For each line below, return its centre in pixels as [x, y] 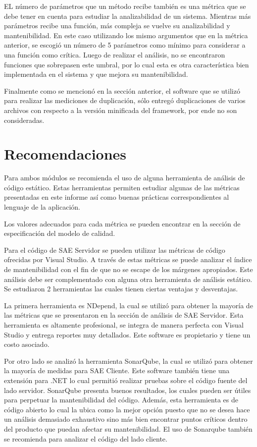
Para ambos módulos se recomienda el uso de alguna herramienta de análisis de [125, 178]
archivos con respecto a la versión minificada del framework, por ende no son [121, 110]
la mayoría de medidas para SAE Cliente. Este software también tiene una [117, 370]
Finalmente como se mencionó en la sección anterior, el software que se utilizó [122, 90]
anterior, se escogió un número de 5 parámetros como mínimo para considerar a [125, 45]
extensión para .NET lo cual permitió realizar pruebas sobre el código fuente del [126, 380]
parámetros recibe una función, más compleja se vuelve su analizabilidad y [117, 26]
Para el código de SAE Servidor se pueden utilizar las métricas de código [115, 250]
